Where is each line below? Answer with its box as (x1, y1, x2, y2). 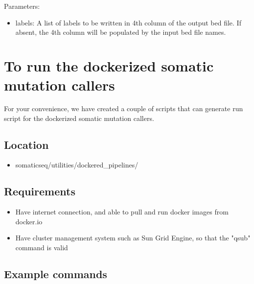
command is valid (15, 242, 68, 253)
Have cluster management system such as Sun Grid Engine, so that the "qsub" (15, 233, 251, 243)
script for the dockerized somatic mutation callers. (4, 113, 154, 123)
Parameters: (4, 1, 40, 11)
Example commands (4, 266, 107, 282)
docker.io (15, 216, 43, 226)
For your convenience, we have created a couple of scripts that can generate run (4, 103, 243, 114)
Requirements (4, 184, 75, 199)
